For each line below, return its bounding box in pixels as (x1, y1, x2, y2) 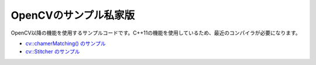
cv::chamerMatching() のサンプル (25, 40, 106, 47)
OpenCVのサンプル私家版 (11, 9, 135, 22)
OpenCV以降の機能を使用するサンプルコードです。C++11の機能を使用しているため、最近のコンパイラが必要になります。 (11, 29, 301, 36)
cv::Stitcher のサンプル (25, 48, 80, 55)
